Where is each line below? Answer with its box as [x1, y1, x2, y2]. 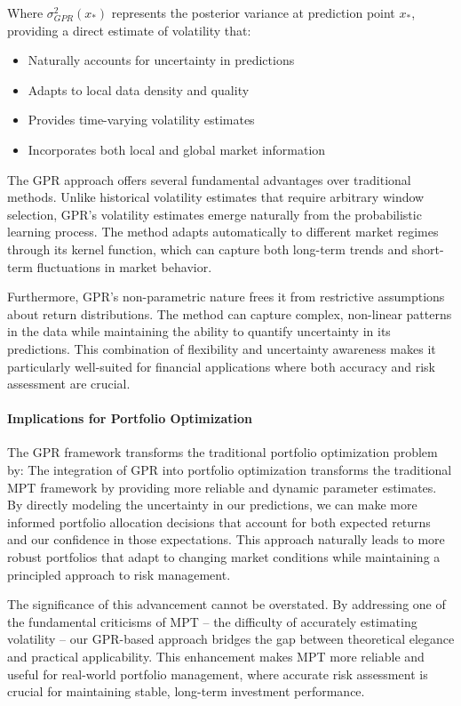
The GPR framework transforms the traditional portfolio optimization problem [7, 443, 438, 461]
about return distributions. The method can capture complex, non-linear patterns [7, 304, 452, 323]
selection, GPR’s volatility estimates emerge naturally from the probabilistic [7, 205, 422, 223]
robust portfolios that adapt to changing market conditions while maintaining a [7, 548, 441, 566]
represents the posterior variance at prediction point [111, 4, 395, 21]
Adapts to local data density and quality [28, 80, 250, 99]
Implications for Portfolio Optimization [7, 409, 252, 428]
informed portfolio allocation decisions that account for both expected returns [7, 512, 431, 531]
